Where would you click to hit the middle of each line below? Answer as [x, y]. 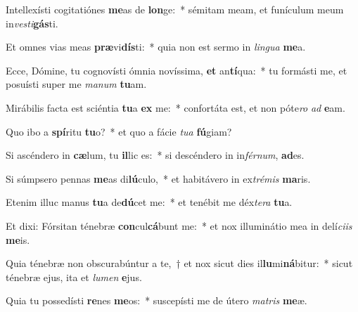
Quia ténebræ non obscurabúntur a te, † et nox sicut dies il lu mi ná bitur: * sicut [179, 263]
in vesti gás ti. [32, 23]
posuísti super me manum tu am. [76, 84]
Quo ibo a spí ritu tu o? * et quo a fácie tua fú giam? [119, 131]
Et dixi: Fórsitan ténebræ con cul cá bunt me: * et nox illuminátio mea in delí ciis [179, 225]
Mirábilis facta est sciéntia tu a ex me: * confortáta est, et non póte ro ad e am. [175, 107]
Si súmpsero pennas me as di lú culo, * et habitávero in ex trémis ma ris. [158, 178]
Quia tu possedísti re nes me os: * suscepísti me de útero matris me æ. [156, 300]
